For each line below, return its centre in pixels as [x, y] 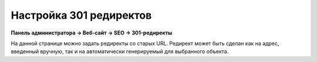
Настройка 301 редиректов [81, 15]
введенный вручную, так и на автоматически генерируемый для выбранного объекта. [120, 51]
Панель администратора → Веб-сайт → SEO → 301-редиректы [92, 33]
